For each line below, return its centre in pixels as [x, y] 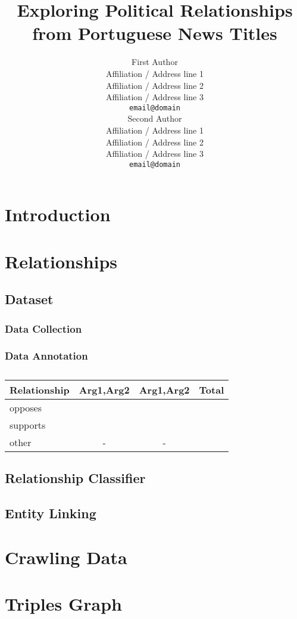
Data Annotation [46, 356]
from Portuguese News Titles [155, 33]
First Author [155, 62]
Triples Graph [63, 603]
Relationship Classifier [75, 478]
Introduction [58, 214]
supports [28, 425]
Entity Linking [51, 513]
